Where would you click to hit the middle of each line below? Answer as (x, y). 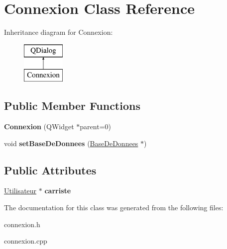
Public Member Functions (72, 106)
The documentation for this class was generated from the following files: (114, 207)
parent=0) (95, 126)
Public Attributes (50, 170)
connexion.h (22, 224)
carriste (58, 191)
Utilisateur (20, 191)
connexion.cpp (26, 241)
